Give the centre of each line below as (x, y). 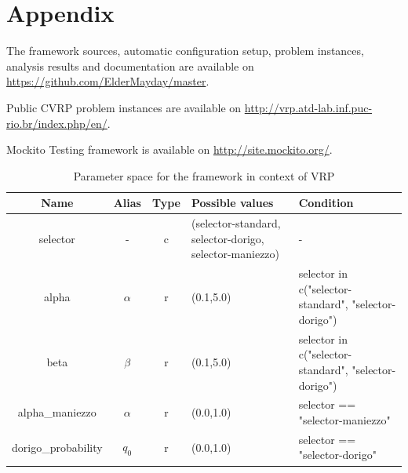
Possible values (232, 203)
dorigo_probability (57, 447)
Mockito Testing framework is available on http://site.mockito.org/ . (169, 149)
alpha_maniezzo (57, 412)
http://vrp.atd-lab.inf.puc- (308, 107)
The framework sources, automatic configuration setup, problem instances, (185, 51)
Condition (326, 203)
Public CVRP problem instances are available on (124, 107)
